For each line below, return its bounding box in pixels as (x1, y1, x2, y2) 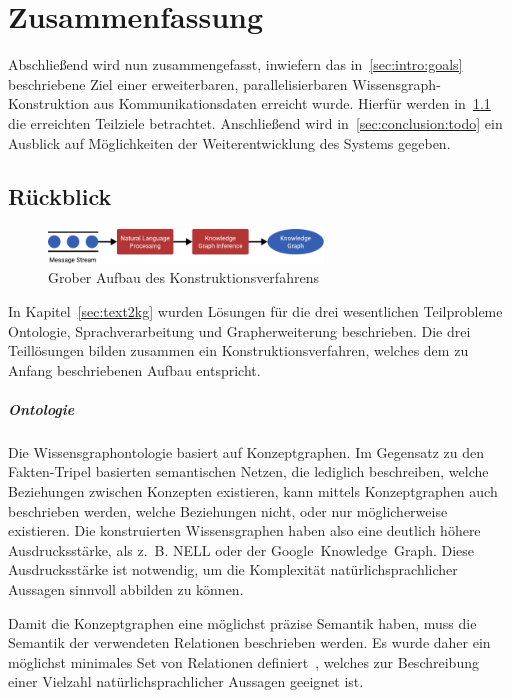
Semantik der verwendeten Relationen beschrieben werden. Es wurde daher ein (8, 632, 491, 653)
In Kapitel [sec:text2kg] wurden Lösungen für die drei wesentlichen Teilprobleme (8, 300, 503, 321)
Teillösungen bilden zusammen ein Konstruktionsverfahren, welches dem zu (8, 340, 469, 361)
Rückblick (8, 181, 112, 212)
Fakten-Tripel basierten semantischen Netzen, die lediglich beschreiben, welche (8, 461, 489, 482)
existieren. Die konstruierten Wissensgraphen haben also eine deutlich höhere (8, 520, 481, 541)
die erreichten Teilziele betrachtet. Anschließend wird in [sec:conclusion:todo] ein (8, 112, 503, 133)
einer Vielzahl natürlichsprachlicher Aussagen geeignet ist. (8, 671, 364, 692)
